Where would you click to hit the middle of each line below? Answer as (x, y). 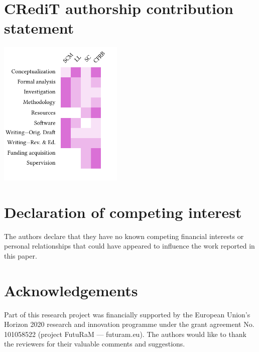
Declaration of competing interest (123, 212)
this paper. (21, 255)
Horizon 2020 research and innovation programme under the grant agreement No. (129, 324)
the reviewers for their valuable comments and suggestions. (95, 344)
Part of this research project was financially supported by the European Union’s (127, 314)
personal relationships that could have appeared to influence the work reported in (129, 246)
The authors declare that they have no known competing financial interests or (124, 236)
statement (39, 28)
